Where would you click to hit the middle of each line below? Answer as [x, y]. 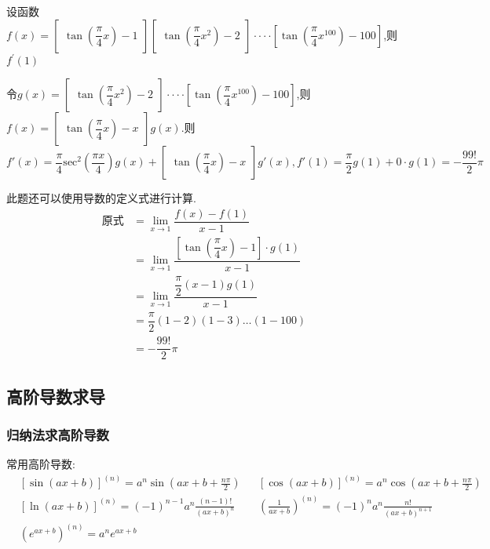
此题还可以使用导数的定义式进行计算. [101, 198]
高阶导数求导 [56, 396]
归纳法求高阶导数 [58, 434]
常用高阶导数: [41, 464]
